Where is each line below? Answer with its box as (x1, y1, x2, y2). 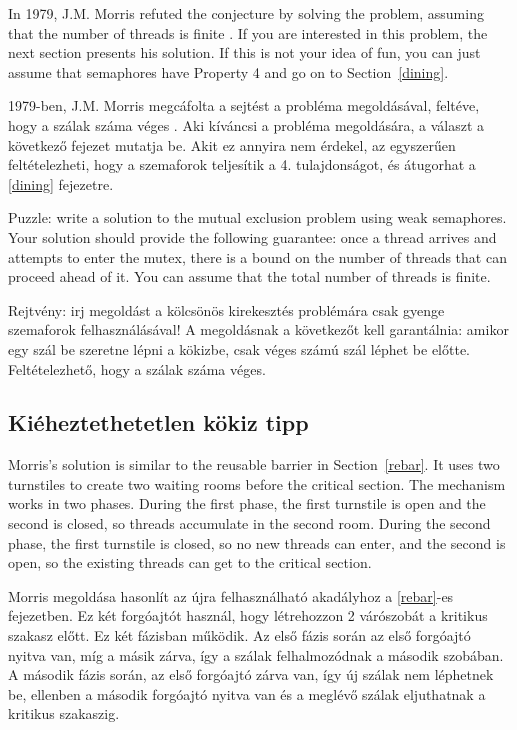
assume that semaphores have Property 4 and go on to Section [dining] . (8, 61, 449, 82)
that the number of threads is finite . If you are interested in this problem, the (8, 22, 488, 43)
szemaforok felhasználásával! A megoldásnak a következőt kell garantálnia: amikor (8, 319, 509, 340)
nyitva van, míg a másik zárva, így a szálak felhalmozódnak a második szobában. (8, 644, 504, 665)
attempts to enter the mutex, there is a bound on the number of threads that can (8, 246, 507, 267)
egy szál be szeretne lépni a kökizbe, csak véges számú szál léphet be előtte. (8, 338, 470, 359)
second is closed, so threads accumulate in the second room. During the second (8, 513, 491, 534)
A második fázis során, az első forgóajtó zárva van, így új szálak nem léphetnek (8, 664, 494, 685)
